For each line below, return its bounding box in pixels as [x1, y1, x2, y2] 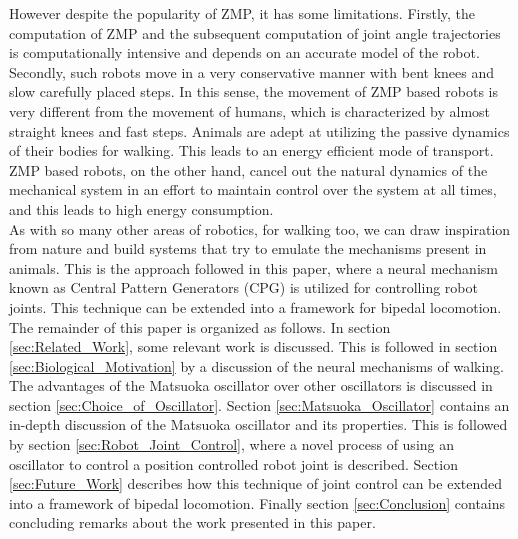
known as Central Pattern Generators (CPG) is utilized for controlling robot [9, 277, 478, 298]
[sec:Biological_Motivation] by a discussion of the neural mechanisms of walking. [9, 355, 504, 376]
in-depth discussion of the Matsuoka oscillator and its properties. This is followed [9, 414, 508, 435]
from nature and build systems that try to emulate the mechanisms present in [9, 238, 487, 259]
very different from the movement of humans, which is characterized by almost [9, 100, 491, 121]
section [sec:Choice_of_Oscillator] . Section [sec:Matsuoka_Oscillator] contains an [9, 394, 510, 415]
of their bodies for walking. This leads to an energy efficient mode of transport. [9, 140, 494, 161]
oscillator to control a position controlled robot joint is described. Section [9, 453, 458, 474]
